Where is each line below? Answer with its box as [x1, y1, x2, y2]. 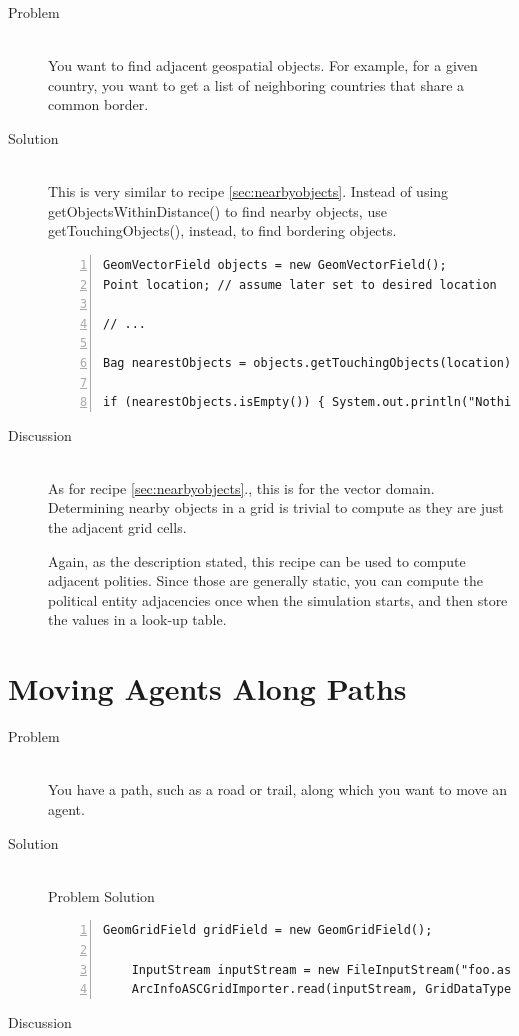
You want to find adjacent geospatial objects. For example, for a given [48, 55, 478, 76]
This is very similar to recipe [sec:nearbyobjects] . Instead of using [48, 181, 449, 202]
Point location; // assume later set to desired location [103, 277, 497, 292]
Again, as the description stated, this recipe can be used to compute [48, 550, 466, 571]
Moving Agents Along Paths [8, 668, 407, 709]
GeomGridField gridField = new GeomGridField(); [103, 923, 433, 938]
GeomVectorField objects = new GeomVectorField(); [103, 257, 447, 272]
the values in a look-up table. [48, 609, 227, 630]
